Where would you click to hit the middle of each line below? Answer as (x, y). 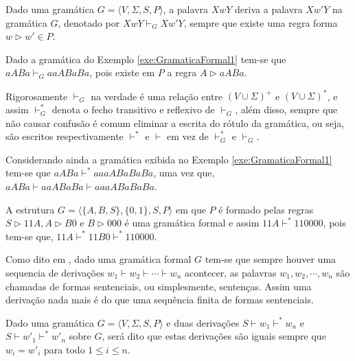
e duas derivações (203, 322)
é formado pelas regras (266, 209)
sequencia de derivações (55, 272)
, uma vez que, (184, 173)
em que (191, 209)
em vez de (188, 136)
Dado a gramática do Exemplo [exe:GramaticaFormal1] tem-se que (146, 59)
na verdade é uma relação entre (157, 96)
